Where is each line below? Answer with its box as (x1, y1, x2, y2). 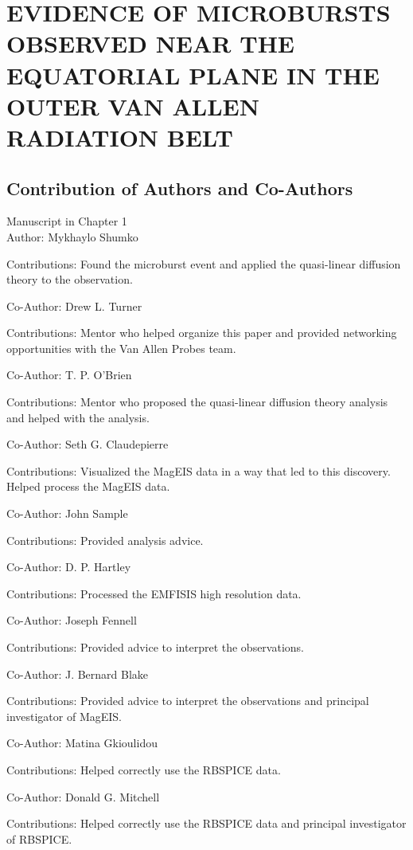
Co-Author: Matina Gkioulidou (6, 734, 158, 751)
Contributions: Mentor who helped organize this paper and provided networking (6, 324, 397, 341)
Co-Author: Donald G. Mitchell (6, 788, 160, 805)
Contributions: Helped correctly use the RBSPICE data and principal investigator (6, 815, 407, 832)
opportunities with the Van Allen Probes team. (6, 339, 236, 356)
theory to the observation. (6, 271, 133, 288)
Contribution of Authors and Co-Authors (6, 175, 353, 200)
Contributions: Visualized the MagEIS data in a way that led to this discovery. (6, 462, 391, 479)
